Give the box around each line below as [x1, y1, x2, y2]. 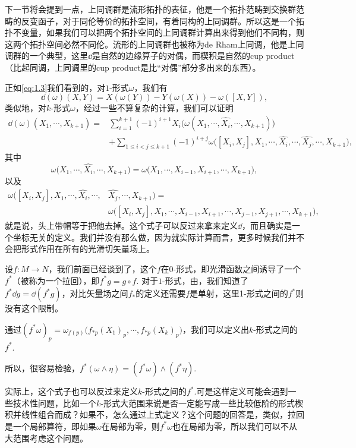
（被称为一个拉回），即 [12, 274, 100, 286]
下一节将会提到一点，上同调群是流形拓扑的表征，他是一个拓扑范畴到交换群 [5, 3, 296, 15]
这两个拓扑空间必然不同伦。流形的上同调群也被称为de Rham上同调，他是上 [5, 37, 296, 50]
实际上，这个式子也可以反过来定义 [5, 385, 138, 397]
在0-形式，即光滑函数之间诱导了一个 [160, 263, 301, 275]
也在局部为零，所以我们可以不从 [172, 419, 297, 432]
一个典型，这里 [29, 49, 88, 62]
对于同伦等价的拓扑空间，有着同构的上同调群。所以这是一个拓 [62, 14, 304, 27]
